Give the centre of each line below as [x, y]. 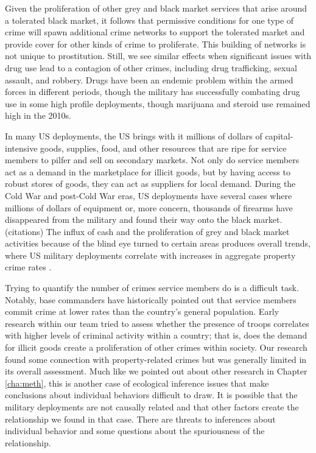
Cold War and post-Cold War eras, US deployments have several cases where [149, 195]
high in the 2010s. [38, 115]
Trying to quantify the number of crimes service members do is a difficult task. [152, 288]
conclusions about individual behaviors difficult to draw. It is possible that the [151, 395]
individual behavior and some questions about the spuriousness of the [135, 431]
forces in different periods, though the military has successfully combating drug [153, 92]
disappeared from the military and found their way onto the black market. [144, 219]
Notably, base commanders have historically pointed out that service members [151, 299]
